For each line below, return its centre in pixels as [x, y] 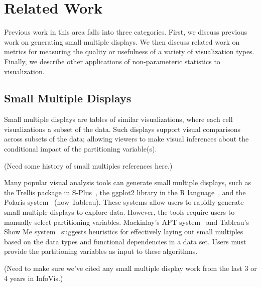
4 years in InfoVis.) [34, 278]
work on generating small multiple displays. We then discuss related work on [122, 41]
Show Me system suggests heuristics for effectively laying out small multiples [124, 232]
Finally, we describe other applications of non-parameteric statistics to [112, 61]
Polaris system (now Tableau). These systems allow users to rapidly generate [124, 202]
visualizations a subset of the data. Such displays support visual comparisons [122, 129]
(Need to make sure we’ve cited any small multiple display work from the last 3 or [130, 268]
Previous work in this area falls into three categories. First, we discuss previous [126, 32]
